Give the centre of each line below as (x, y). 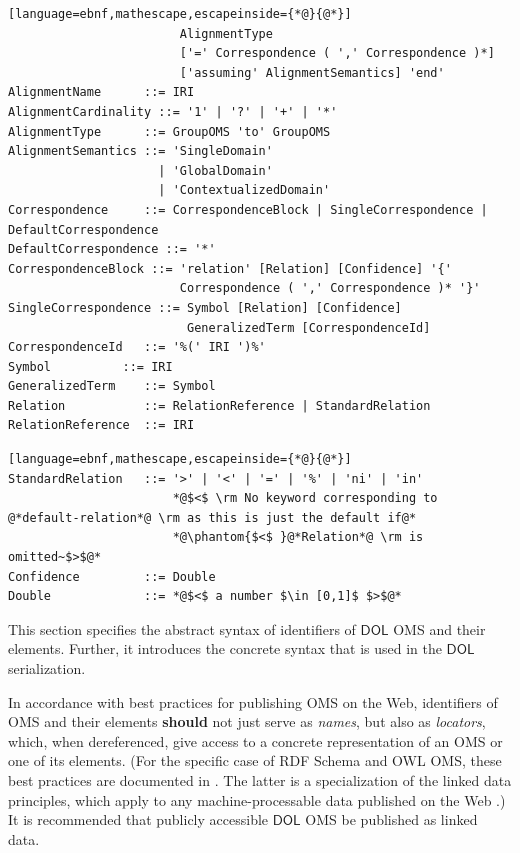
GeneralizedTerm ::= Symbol (112, 386)
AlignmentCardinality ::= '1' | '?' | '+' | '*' (173, 111)
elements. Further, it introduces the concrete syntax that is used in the (225, 648)
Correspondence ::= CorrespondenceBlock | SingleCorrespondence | (248, 209)
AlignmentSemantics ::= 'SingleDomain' (140, 151)
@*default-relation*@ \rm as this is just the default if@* (212, 517)
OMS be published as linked (391, 819)
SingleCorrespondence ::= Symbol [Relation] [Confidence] (205, 307)
